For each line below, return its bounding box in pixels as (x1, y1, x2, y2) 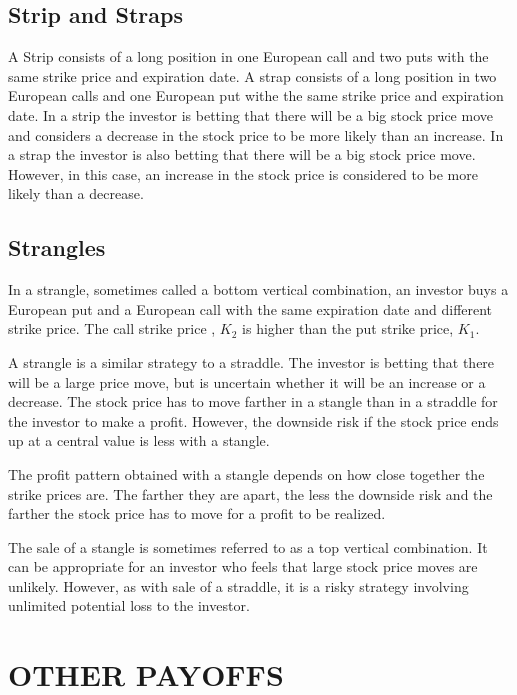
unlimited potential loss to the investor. (8, 595, 250, 616)
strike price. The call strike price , (8, 318, 216, 339)
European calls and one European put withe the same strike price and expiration (8, 85, 504, 106)
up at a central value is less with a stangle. (8, 430, 270, 451)
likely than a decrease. (8, 183, 144, 204)
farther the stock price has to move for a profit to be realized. (8, 503, 386, 524)
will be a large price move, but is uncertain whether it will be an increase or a (8, 371, 486, 392)
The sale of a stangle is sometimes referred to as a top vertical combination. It (8, 536, 488, 557)
